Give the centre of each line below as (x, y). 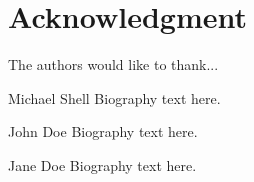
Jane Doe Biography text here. (102, 164)
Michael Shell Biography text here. (114, 97)
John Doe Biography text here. (103, 131)
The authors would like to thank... (113, 64)
